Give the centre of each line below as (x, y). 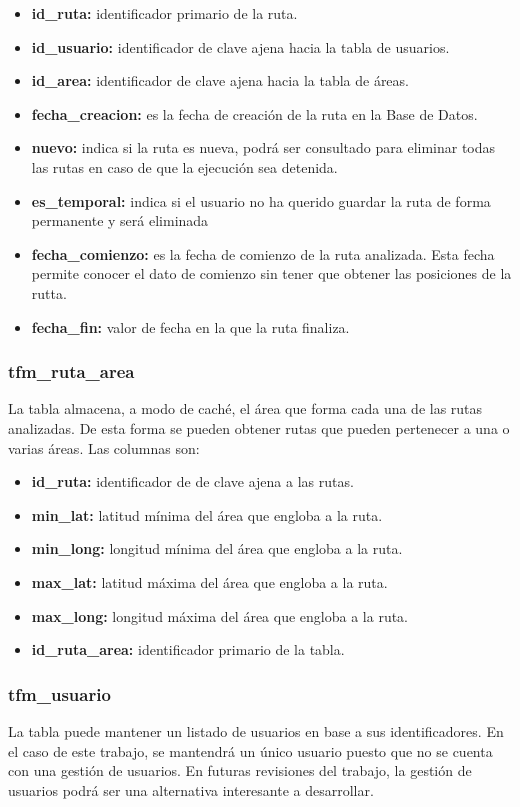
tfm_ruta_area (71, 371)
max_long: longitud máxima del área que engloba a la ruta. (220, 615)
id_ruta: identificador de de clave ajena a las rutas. (192, 481)
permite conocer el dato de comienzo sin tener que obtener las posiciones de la (271, 273)
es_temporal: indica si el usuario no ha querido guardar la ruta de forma (261, 200)
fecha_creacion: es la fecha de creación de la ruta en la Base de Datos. (254, 113)
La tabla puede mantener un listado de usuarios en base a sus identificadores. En (256, 730)
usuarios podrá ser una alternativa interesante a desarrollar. (191, 789)
